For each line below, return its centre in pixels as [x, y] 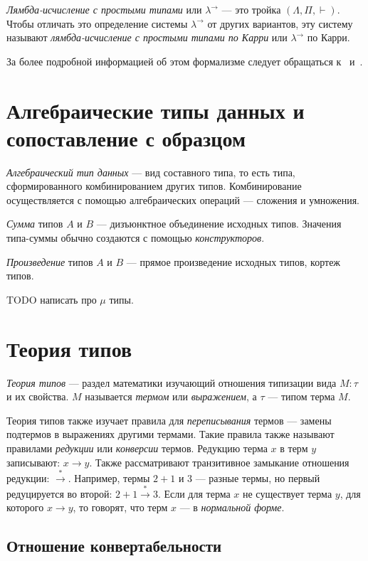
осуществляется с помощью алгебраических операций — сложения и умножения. [183, 199]
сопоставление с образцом [126, 138]
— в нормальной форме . [232, 507]
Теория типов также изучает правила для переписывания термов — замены [169, 420]
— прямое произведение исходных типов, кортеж [233, 261]
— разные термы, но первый [258, 477]
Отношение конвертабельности [114, 546]
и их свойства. [38, 396]
